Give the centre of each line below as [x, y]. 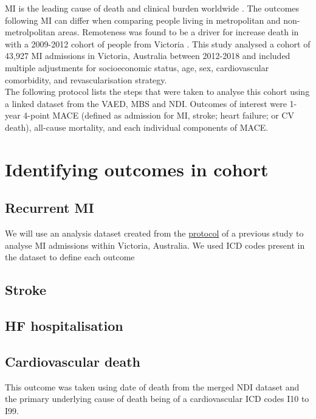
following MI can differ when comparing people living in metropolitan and [143, 20]
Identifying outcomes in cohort [137, 169]
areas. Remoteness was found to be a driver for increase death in [178, 32]
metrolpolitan [30, 32]
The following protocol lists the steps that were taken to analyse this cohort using [157, 92]
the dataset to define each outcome [70, 257]
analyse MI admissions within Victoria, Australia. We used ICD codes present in [155, 245]
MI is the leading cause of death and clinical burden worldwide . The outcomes [152, 8]
